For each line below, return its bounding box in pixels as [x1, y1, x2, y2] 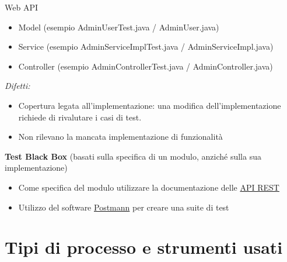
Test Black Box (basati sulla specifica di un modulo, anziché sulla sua [5, 150, 261, 162]
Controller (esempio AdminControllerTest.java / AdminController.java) [18, 60, 273, 72]
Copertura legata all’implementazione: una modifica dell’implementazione [18, 99, 281, 111]
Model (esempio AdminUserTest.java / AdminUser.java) [18, 20, 219, 33]
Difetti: [5, 80, 30, 92]
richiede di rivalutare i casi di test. [18, 111, 142, 123]
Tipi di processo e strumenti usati [5, 235, 283, 259]
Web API [5, 1, 38, 13]
